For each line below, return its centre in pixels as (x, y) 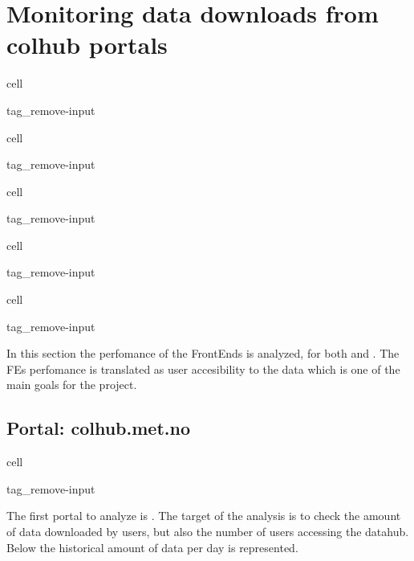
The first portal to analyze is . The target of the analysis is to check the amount (204, 516)
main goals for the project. (72, 385)
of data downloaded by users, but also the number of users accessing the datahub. (208, 532)
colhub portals (87, 45)
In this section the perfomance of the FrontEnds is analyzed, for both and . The (203, 353)
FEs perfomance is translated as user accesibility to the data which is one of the (203, 369)
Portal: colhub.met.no (98, 428)
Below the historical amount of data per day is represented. (152, 547)
